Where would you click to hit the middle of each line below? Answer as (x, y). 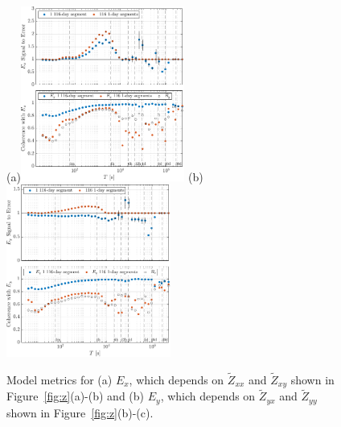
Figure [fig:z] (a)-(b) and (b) (76, 396)
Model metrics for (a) (60, 379)
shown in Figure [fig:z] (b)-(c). (80, 412)
